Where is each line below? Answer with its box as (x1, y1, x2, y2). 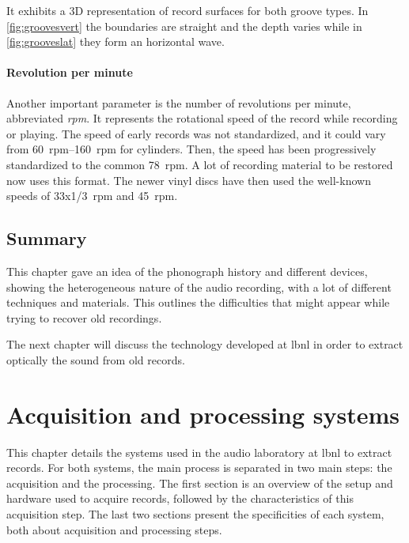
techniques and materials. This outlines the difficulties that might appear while (6, 294, 390, 311)
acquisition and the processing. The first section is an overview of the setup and (6, 474, 393, 491)
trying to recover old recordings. (6, 309, 162, 326)
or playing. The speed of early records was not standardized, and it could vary (6, 125, 386, 141)
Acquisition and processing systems (6, 398, 400, 430)
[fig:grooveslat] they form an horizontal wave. (6, 33, 225, 50)
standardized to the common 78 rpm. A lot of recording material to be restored (6, 156, 393, 172)
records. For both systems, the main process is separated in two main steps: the (6, 459, 392, 476)
